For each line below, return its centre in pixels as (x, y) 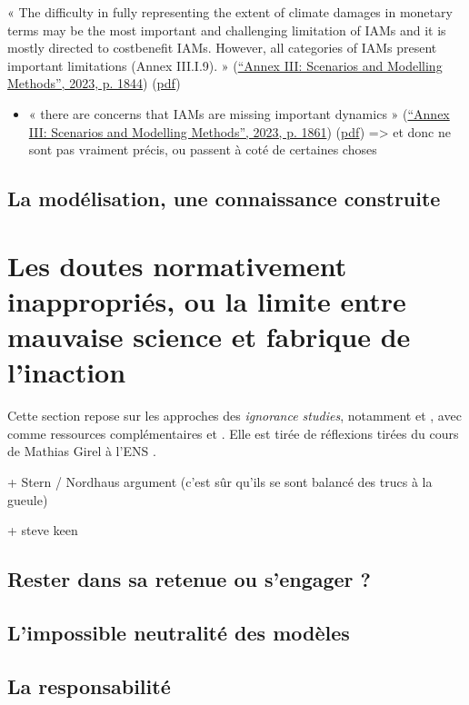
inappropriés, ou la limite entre (207, 300)
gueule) (28, 499)
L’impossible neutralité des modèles (179, 632)
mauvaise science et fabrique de (209, 337)
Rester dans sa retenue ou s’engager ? (190, 579)
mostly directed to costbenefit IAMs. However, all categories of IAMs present (222, 48)
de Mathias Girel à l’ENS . (82, 451)
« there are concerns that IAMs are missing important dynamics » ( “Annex (239, 113)
